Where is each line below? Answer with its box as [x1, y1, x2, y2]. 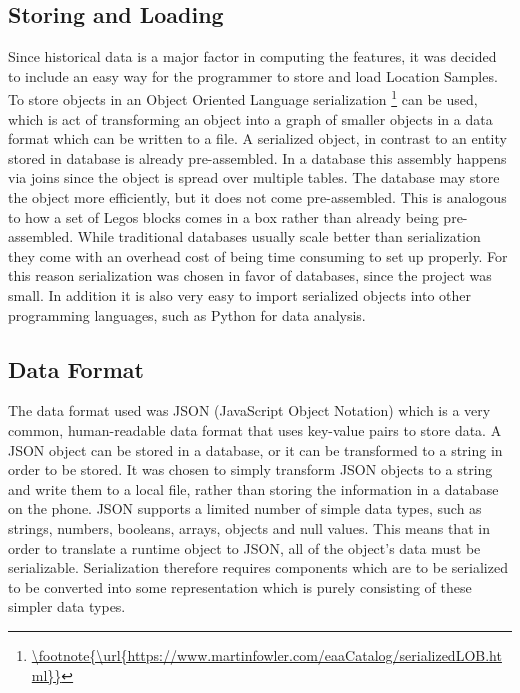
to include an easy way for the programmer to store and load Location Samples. [8, 65, 498, 86]
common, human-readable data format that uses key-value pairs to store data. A [8, 419, 502, 440]
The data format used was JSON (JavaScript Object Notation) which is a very [8, 400, 491, 421]
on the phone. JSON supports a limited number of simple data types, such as [8, 498, 482, 519]
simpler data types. [8, 596, 126, 617]
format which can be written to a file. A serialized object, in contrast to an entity [8, 128, 507, 149]
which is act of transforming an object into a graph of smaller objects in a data [8, 108, 493, 129]
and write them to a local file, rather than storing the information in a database [8, 478, 499, 499]
